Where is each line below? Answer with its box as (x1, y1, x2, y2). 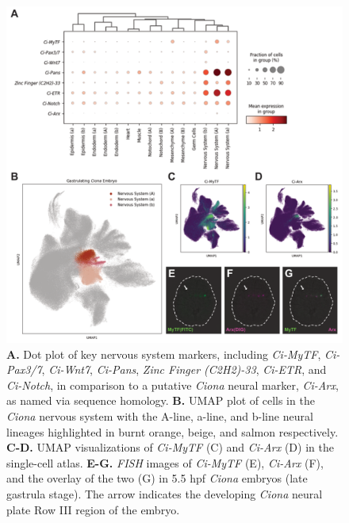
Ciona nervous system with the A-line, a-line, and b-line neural (6, 407, 313, 424)
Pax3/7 (6, 361, 42, 378)
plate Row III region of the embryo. (6, 501, 180, 517)
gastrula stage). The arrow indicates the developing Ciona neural (6, 485, 323, 502)
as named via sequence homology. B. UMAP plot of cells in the (6, 392, 315, 409)
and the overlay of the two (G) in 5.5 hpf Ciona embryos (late (6, 470, 308, 486)
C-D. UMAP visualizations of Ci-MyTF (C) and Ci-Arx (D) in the (6, 439, 334, 456)
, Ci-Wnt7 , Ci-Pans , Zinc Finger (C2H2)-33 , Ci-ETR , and (41, 361, 327, 378)
